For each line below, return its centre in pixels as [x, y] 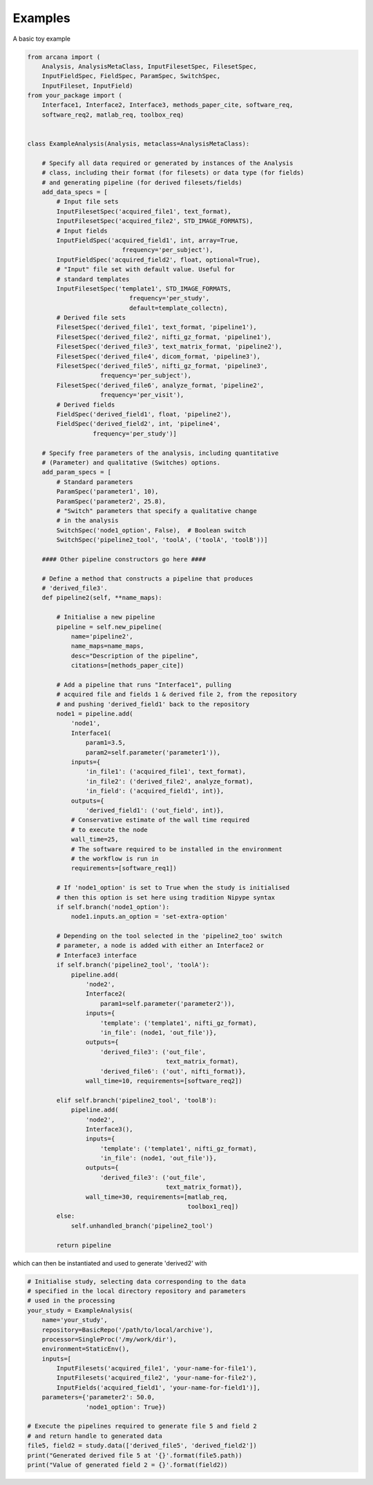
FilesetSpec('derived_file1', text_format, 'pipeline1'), [156, 327]
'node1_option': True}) [125, 1407]
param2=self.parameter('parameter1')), [153, 752]
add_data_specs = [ [75, 192]
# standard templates [93, 279]
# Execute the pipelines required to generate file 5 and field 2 [142, 1426]
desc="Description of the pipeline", [135, 656]
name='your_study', [75, 1320]
